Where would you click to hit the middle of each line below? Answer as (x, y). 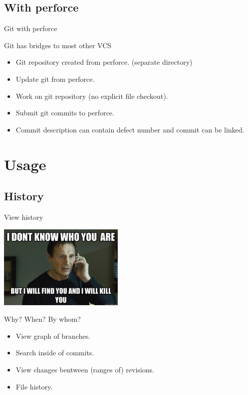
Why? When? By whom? (43, 319)
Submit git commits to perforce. (65, 113)
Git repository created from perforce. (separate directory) (104, 62)
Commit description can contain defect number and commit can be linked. (130, 129)
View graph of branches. (53, 336)
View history (24, 217)
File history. (34, 386)
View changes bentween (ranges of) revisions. (85, 370)
